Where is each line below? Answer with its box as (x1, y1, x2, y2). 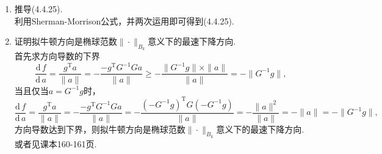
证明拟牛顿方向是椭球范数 (14, 35, 117, 48)
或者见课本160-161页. (14, 137, 97, 150)
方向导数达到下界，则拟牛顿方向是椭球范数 (14, 122, 186, 135)
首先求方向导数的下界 (14, 50, 100, 62)
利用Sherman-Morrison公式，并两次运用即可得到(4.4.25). (14, 14, 234, 27)
